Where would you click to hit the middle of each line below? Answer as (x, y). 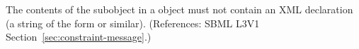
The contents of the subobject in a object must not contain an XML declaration (179, 9)
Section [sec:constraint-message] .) (79, 37)
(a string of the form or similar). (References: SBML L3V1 (133, 23)
